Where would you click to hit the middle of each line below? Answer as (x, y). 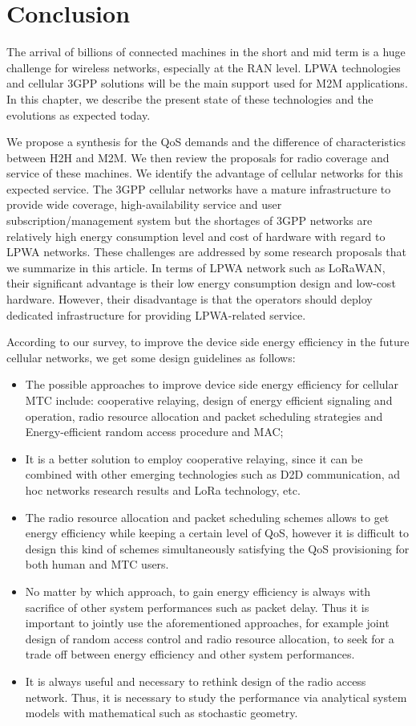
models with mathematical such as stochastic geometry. (162, 713)
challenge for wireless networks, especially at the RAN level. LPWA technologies (204, 67)
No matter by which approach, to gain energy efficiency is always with (198, 591)
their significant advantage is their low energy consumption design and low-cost (201, 283)
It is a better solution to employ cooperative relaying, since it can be (194, 458)
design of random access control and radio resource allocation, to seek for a (210, 638)
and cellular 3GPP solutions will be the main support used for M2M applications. (207, 83)
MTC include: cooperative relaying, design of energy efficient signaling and (209, 400)
